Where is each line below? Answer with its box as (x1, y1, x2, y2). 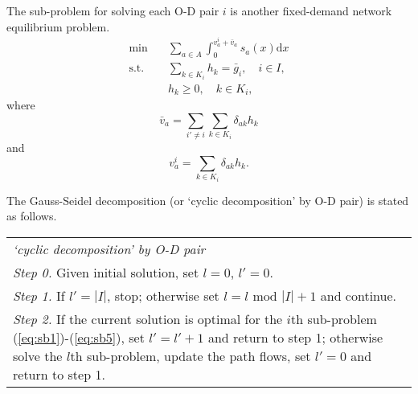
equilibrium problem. (6, 18, 110, 35)
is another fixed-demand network (230, 2, 392, 18)
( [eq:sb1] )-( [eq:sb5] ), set (13, 327, 145, 347)
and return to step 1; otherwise (207, 327, 383, 347)
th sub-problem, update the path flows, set (70, 346, 311, 365)
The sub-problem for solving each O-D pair (6, 2, 219, 18)
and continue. (320, 285, 396, 305)
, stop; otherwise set (107, 285, 219, 305)
